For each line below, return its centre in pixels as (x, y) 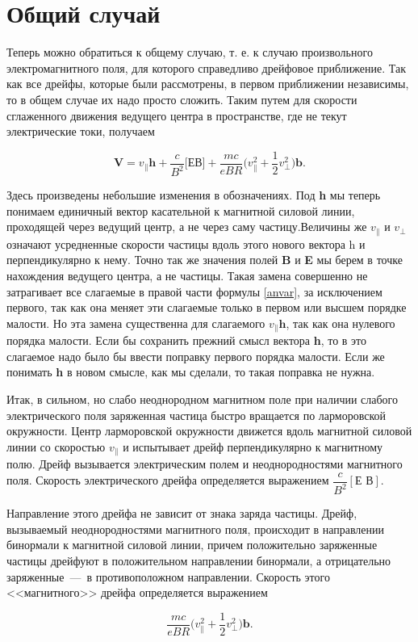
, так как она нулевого (341, 323)
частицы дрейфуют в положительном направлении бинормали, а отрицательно (199, 560)
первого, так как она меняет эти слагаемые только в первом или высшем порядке (207, 307)
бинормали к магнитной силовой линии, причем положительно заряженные (192, 545)
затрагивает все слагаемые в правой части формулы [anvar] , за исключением (194, 291)
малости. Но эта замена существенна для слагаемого (136, 323)
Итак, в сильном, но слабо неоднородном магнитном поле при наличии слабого (203, 399)
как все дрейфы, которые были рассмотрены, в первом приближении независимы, (208, 84)
